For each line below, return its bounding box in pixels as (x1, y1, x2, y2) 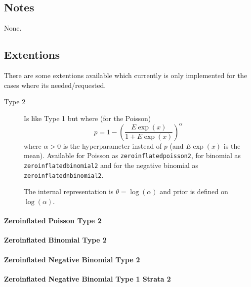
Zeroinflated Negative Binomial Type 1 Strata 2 (4, 273, 171, 284)
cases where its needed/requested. (4, 80, 106, 90)
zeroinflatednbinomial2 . (24, 169, 104, 180)
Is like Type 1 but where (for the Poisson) (24, 113, 151, 123)
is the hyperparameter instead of (63, 140, 162, 151)
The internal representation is (24, 186, 114, 197)
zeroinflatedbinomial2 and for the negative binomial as (24, 160, 199, 170)
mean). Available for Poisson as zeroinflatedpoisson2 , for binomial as (24, 150, 241, 161)
